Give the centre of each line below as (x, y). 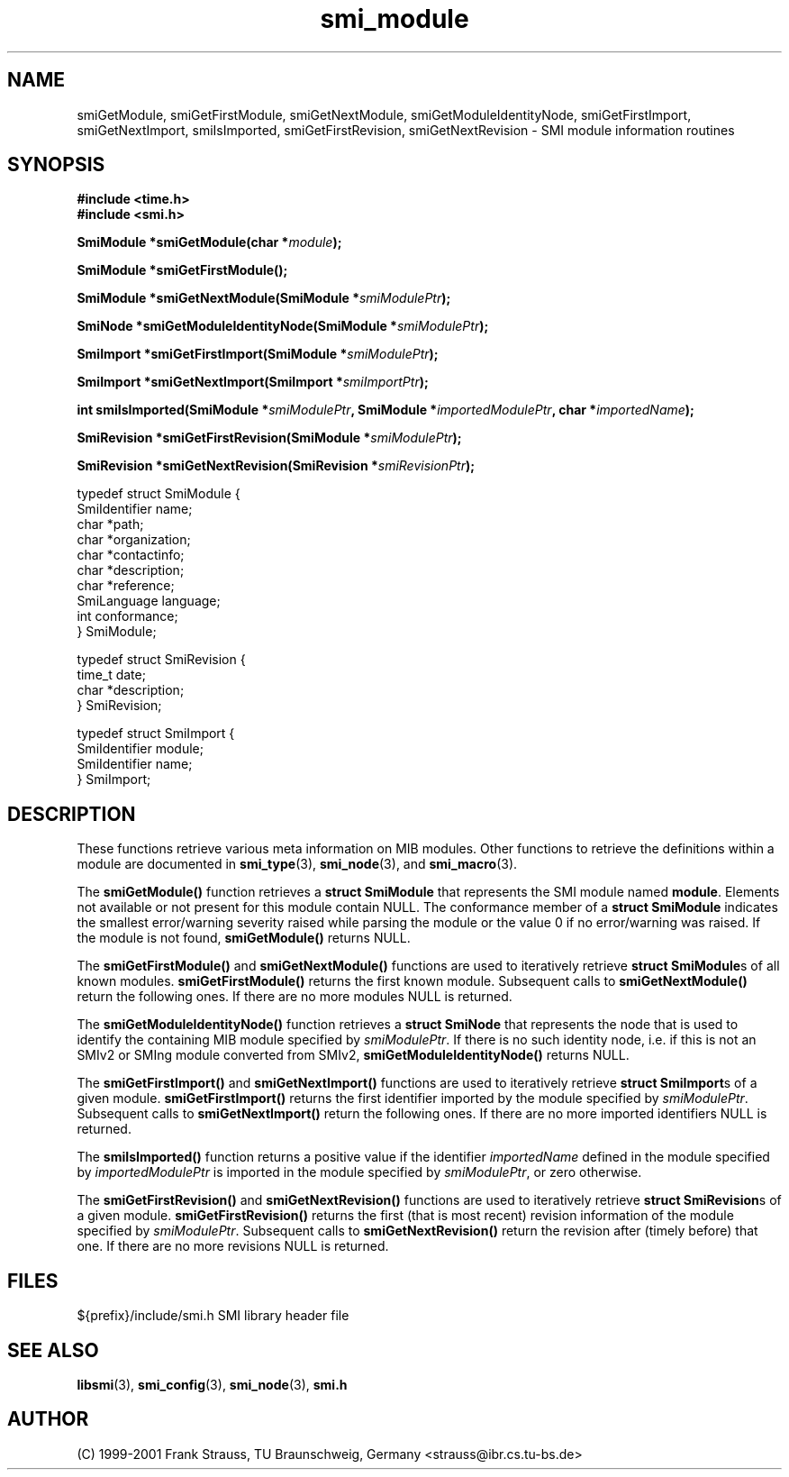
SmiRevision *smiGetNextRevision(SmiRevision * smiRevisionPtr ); (276, 466)
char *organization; (134, 540)
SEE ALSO (53, 1350)
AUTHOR (48, 1419)
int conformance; (127, 616)
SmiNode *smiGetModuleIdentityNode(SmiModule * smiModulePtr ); (283, 326)
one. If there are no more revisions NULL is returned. (233, 1246)
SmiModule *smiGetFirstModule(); (182, 270)
